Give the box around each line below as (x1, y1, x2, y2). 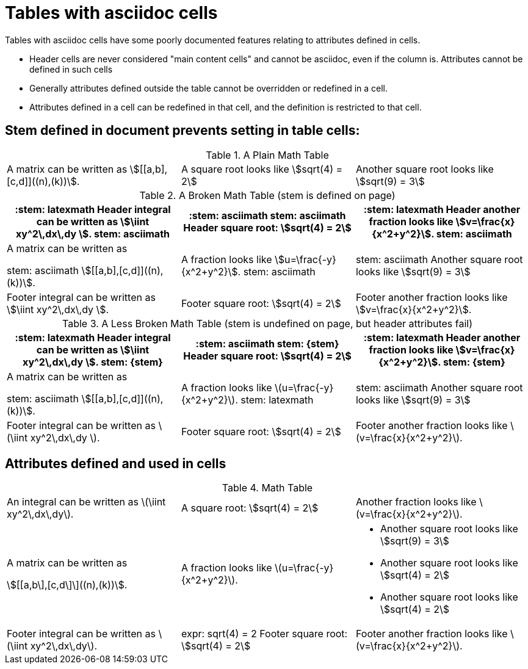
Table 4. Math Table (222, 482, 313, 494)
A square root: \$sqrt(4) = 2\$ (181, 502, 319, 515)
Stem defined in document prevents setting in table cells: (5, 123, 360, 139)
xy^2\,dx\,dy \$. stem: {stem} (23, 355, 163, 368)
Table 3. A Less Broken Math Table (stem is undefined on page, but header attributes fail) (62, 317, 472, 330)
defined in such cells (29, 63, 113, 74)
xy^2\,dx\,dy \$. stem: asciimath (15, 227, 170, 240)
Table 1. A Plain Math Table (206, 148, 329, 161)
